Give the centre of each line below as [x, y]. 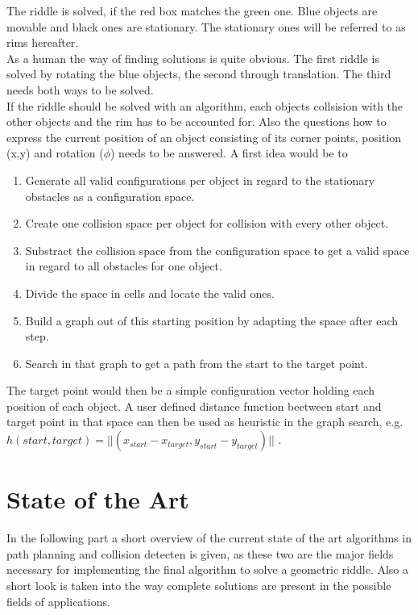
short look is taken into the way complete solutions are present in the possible [199, 585]
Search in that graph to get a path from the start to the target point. [197, 363]
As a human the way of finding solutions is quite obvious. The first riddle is [193, 58]
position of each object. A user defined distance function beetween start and [194, 406]
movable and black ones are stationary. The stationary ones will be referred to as [206, 26]
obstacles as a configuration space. [110, 196]
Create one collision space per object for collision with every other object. [207, 223]
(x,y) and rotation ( [55, 153]
